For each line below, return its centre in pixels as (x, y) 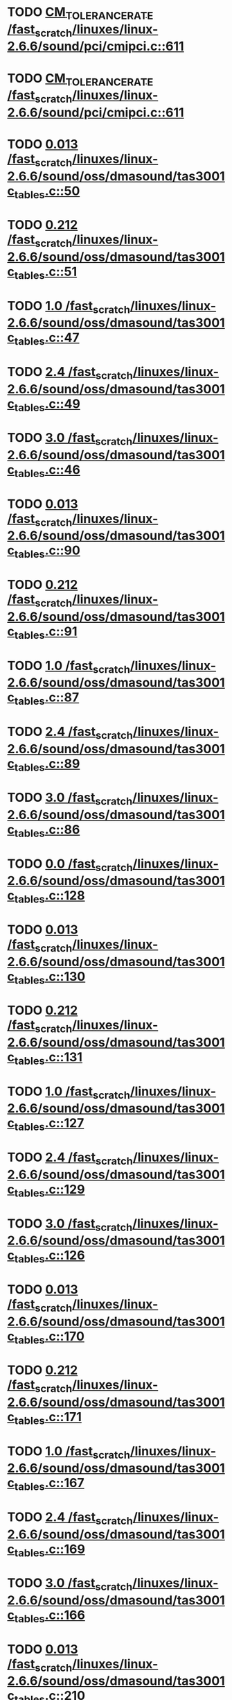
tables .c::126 (50, 1257)
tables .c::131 (48, 1058)
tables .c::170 (50, 1337)
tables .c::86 (47, 831)
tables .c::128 (50, 897)
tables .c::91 (46, 633)
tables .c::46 (47, 471)
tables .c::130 (50, 978)
